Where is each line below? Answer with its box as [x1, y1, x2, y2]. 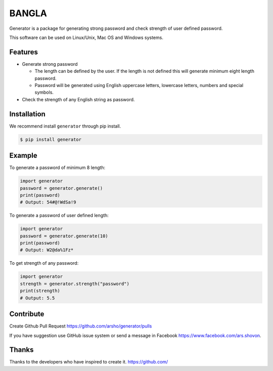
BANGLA [9, 8, 48, 19]
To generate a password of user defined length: [9, 213, 109, 219]
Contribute [9, 310, 44, 318]
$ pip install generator [20, 137, 82, 142]
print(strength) [20, 288, 61, 294]
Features [9, 48, 38, 56]
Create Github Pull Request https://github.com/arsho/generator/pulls [9, 323, 152, 329]
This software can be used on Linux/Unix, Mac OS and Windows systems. [9, 34, 164, 40]
